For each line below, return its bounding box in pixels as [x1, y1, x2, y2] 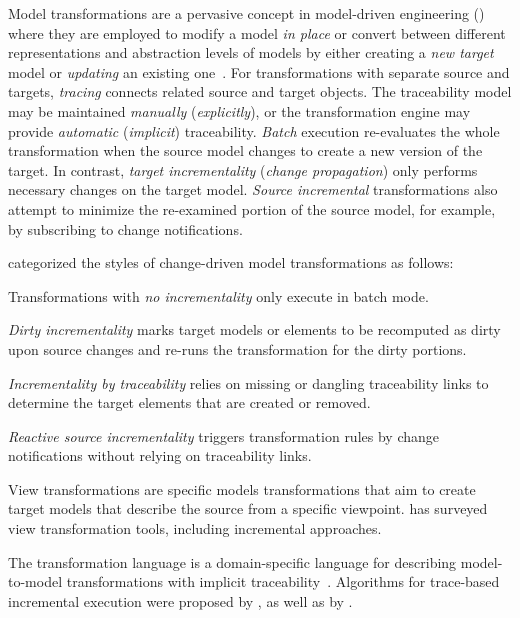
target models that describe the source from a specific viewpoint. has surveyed [8, 498, 488, 519]
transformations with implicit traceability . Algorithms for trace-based [66, 571, 500, 592]
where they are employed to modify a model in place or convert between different [8, 22, 506, 43]
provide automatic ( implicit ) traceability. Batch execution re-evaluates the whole [8, 120, 500, 141]
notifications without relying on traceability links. [8, 445, 312, 466]
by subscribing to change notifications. [8, 218, 243, 239]
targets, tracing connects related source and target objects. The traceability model [8, 81, 512, 102]
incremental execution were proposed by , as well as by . [8, 590, 353, 611]
